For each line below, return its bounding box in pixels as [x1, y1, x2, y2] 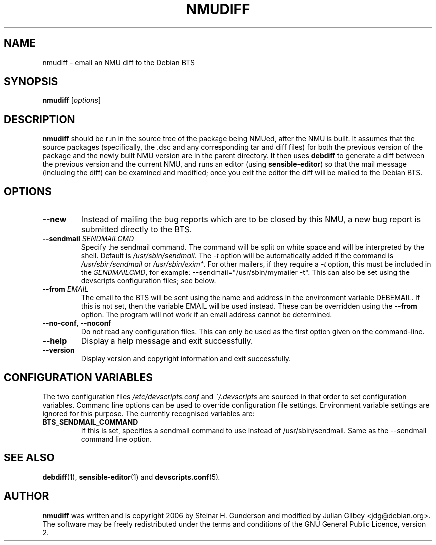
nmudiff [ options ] [42, 96, 101, 105]
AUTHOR [4, 490, 49, 503]
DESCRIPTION [4, 113, 75, 126]
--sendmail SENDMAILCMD [42, 234, 134, 243]
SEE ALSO [4, 452, 55, 464]
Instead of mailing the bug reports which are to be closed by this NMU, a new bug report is [81, 214, 421, 225]
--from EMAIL [42, 285, 89, 294]
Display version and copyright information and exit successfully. [81, 354, 291, 363]
